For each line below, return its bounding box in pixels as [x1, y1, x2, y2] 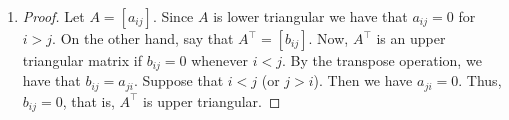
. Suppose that [133, 70, 224, 91]
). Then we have [313, 70, 413, 91]
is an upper [376, 28, 446, 48]
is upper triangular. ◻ [143, 90, 281, 111]
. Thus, [458, 70, 502, 91]
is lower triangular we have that [213, 6, 408, 26]
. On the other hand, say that [52, 28, 234, 48]
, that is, [62, 90, 115, 111]
